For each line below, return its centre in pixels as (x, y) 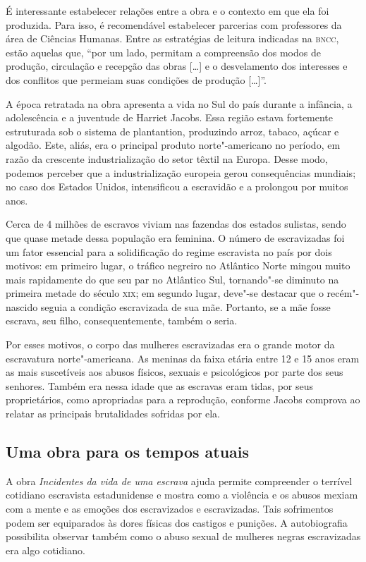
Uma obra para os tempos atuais (128, 452)
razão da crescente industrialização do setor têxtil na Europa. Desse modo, (167, 158)
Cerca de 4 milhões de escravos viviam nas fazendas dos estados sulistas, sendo (176, 224)
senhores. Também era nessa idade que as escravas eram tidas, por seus (160, 385)
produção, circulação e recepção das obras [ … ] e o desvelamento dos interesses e (177, 66)
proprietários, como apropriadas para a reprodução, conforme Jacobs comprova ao (183, 399)
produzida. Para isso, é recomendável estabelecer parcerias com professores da (174, 24)
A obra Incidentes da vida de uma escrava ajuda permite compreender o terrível (179, 481)
